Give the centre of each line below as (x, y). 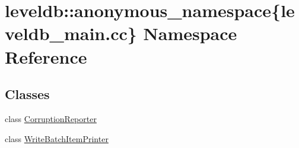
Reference (46, 56)
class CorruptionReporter (51, 118)
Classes (27, 94)
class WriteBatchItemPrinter (57, 138)
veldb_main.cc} (71, 33)
